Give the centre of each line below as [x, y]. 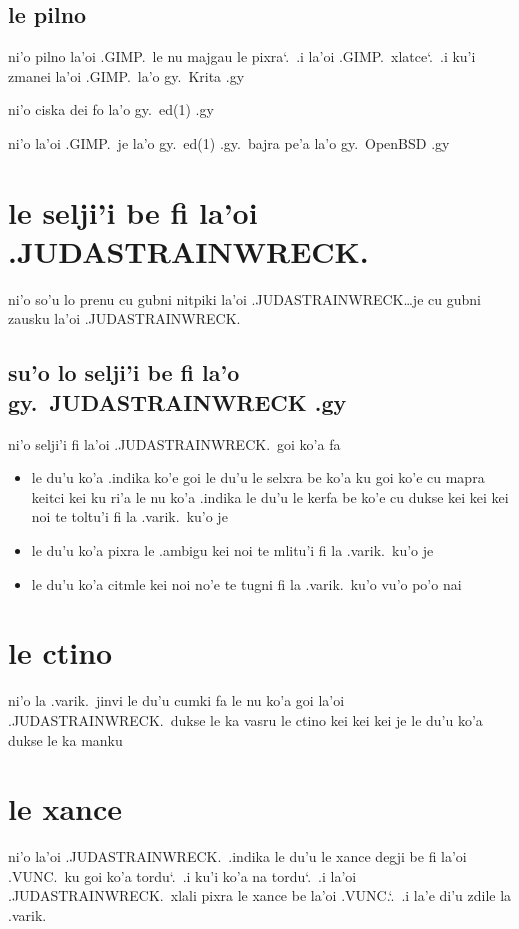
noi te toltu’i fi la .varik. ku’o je [129, 516]
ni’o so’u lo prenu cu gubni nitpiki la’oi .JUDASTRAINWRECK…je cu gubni [244, 298]
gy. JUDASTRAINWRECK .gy [177, 401]
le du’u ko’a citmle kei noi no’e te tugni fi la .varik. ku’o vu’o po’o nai [246, 583]
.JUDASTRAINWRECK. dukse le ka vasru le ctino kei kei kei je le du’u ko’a [245, 719]
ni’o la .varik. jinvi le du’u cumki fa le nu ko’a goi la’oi [176, 700]
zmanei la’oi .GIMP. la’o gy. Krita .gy [126, 75]
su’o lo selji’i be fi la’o [124, 372]
